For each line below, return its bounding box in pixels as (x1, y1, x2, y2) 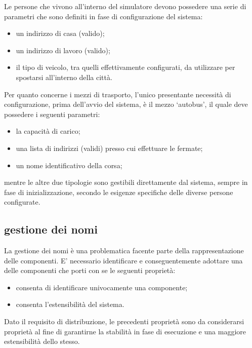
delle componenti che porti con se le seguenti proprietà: (4, 265, 176, 276)
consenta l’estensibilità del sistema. (16, 299, 124, 310)
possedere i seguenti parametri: (4, 108, 100, 119)
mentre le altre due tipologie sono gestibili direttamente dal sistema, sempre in (4, 177, 248, 187)
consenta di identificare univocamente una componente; (16, 282, 188, 292)
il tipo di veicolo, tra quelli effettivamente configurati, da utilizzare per (16, 62, 235, 72)
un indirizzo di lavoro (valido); (16, 45, 110, 55)
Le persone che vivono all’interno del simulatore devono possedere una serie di (4, 1, 246, 11)
